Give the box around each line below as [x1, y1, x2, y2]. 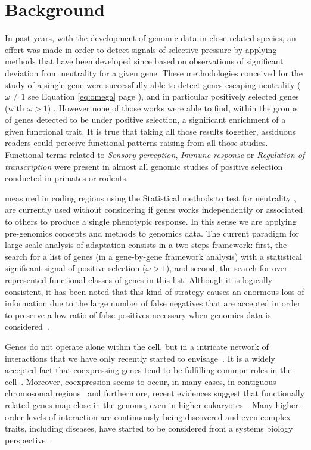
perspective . [5, 433, 52, 446]
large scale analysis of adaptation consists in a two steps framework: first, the [5, 238, 287, 251]
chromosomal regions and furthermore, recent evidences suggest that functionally [5, 387, 305, 399]
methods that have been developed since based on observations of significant [5, 55, 284, 67]
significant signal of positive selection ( [5, 262, 146, 274]
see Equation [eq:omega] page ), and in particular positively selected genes [28, 90, 299, 103]
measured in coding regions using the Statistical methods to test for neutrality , [5, 191, 296, 204]
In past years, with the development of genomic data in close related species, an [5, 32, 296, 44]
